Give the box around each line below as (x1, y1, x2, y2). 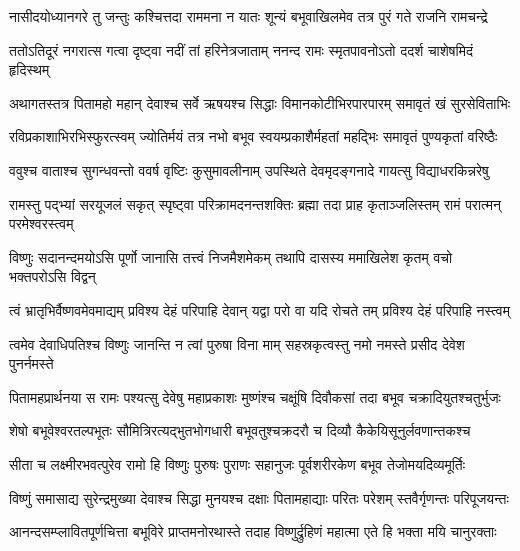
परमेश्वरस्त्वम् (9, 213, 74, 234)
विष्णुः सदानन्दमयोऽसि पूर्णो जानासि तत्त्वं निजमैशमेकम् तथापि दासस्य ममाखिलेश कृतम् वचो (9, 246, 453, 267)
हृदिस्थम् (9, 59, 50, 80)
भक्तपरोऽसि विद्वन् (9, 266, 96, 287)
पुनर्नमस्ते (9, 353, 54, 374)
